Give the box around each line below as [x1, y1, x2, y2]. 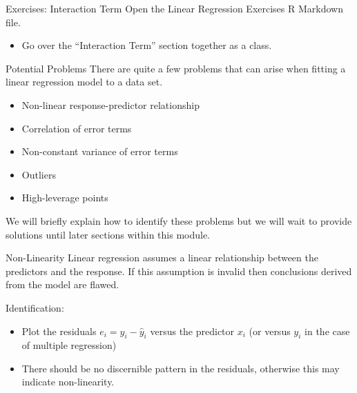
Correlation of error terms [21, 121, 132, 135]
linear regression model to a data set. [6, 74, 163, 89]
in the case [305, 323, 350, 338]
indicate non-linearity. [21, 374, 115, 389]
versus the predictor [150, 323, 235, 338]
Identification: [6, 300, 64, 314]
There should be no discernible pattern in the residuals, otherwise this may [21, 361, 340, 375]
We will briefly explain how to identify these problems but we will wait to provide [6, 213, 352, 228]
